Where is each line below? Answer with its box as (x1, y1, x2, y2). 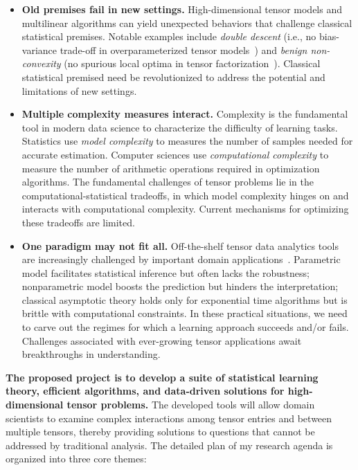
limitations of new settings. (21, 83, 137, 98)
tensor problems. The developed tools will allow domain (66, 397, 315, 412)
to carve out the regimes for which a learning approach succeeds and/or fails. (21, 320, 349, 334)
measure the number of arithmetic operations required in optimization (21, 161, 320, 175)
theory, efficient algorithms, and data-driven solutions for (6, 383, 285, 398)
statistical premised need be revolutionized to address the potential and (21, 69, 325, 84)
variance (21, 42, 57, 57)
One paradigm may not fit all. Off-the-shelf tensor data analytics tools (21, 238, 339, 253)
